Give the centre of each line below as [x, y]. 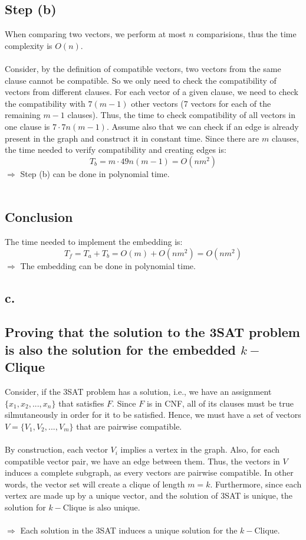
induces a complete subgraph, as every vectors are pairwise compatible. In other [149, 472]
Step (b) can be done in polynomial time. [95, 173]
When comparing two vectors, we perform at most [96, 34]
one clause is [27, 126]
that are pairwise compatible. [129, 426]
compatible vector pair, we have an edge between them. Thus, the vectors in [142, 461]
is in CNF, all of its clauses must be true [220, 403]
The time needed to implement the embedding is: [94, 242]
